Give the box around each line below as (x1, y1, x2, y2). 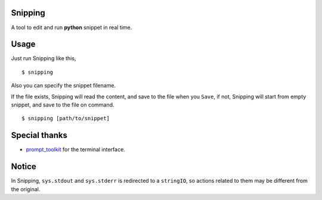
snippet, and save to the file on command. (11, 101, 114, 108)
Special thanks (11, 130, 68, 140)
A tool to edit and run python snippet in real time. (11, 24, 132, 31)
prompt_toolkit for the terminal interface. (26, 146, 125, 153)
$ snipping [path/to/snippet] (21, 115, 110, 122)
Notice (11, 161, 37, 172)
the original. (11, 185, 41, 193)
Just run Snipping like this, (11, 55, 76, 62)
